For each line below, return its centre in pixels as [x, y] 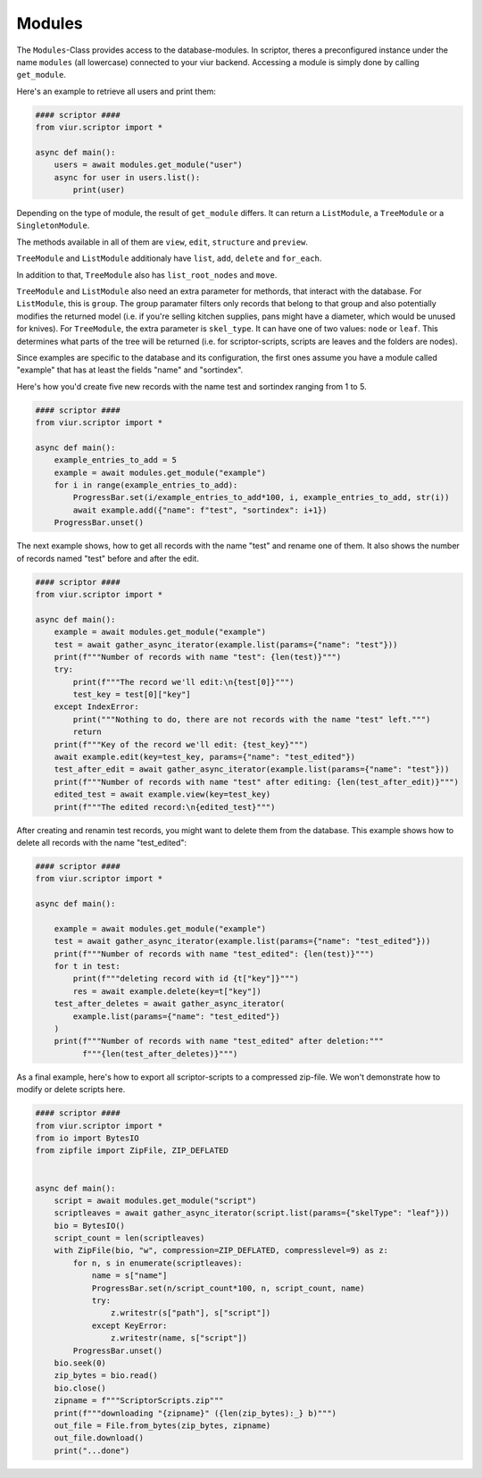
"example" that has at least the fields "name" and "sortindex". [130, 370]
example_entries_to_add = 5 [116, 460]
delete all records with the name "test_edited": [102, 842]
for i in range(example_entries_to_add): [146, 485]
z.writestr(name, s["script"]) [179, 1338]
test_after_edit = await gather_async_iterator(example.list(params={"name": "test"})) [252, 769]
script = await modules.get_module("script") [155, 1200]
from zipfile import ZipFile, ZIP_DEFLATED [132, 1151]
